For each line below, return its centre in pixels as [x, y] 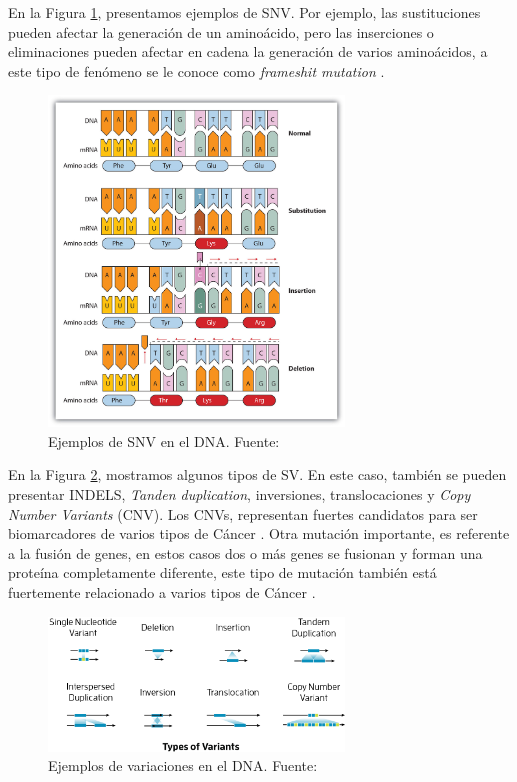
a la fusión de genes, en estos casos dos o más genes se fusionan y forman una [245, 552]
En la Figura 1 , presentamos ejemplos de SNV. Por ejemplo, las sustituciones [244, 12]
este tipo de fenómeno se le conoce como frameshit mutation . [196, 70]
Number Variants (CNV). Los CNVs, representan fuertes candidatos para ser [243, 513]
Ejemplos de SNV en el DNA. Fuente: [164, 440]
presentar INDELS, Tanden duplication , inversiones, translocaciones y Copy [239, 493]
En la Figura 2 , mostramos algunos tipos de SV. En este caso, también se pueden [257, 474]
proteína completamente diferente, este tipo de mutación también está [222, 572]
